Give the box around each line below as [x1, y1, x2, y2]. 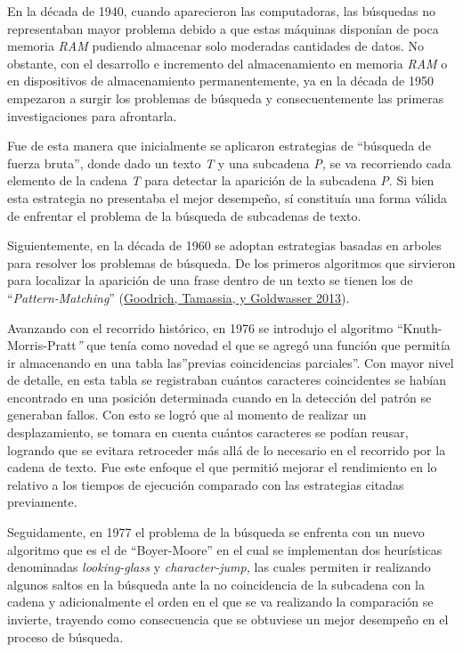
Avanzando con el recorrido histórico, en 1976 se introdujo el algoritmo [7, 318, 394, 337]
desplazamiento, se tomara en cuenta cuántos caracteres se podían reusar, [7, 423, 409, 442]
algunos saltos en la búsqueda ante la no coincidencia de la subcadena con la [7, 575, 425, 593]
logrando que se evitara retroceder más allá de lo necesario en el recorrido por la [7, 440, 446, 459]
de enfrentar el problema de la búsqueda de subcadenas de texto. [7, 206, 361, 224]
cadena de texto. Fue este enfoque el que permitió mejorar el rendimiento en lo [7, 458, 437, 477]
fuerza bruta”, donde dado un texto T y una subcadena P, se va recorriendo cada [7, 153, 451, 172]
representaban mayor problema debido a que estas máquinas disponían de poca [7, 19, 439, 37]
